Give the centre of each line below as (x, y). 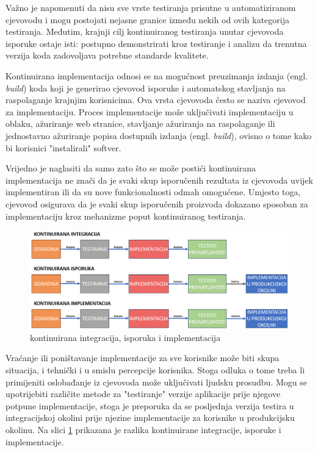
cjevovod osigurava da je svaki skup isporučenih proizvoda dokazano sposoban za (157, 203)
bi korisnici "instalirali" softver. (63, 147)
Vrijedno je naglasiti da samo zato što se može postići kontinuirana (131, 168)
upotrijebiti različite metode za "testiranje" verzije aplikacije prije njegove (143, 394)
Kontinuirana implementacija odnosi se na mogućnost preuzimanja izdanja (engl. (157, 75)
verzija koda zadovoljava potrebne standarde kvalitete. (107, 55)
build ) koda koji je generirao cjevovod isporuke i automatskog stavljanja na (146, 88)
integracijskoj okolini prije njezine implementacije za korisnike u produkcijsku (150, 418)
